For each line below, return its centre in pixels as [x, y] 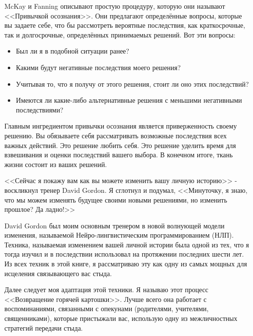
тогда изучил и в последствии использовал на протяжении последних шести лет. [124, 254]
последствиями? [39, 109]
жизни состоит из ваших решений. [56, 164]
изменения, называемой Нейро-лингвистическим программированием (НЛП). [119, 235]
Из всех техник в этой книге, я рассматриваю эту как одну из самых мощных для [126, 264]
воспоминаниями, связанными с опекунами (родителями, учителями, [107, 308]
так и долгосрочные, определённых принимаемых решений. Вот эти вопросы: [120, 34]
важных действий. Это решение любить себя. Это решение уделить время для [120, 145]
